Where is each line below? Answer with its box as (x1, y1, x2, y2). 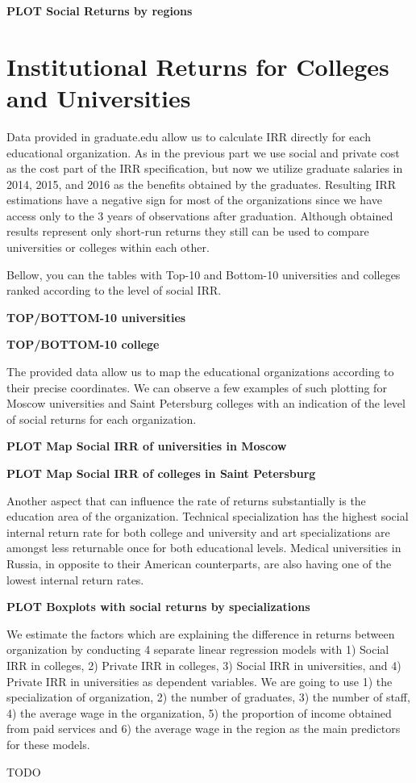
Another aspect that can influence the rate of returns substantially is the (6, 492, 366, 509)
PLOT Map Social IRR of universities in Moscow (6, 438, 287, 454)
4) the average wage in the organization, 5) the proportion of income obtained (6, 704, 392, 721)
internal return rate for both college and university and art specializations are (6, 523, 390, 540)
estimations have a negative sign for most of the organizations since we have (6, 191, 382, 208)
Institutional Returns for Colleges (6, 49, 389, 82)
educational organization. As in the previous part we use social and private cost (6, 144, 400, 161)
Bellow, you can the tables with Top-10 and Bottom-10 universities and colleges (6, 266, 401, 283)
